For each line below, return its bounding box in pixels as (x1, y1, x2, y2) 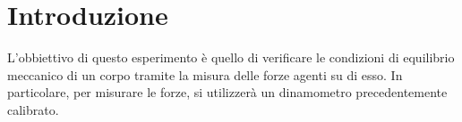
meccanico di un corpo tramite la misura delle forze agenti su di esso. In (7, 65, 403, 84)
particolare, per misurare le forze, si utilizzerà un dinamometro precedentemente (7, 83, 448, 102)
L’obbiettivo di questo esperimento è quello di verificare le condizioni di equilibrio (7, 48, 455, 67)
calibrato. (7, 100, 59, 118)
